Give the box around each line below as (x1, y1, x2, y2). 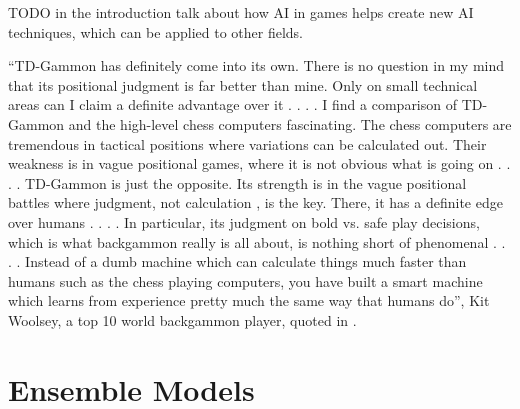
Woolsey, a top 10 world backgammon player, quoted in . (8, 309, 357, 330)
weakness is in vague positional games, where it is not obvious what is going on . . (8, 153, 511, 174)
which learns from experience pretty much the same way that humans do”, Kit (8, 290, 490, 311)
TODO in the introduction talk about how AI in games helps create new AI (8, 2, 474, 22)
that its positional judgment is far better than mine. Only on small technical (8, 74, 478, 95)
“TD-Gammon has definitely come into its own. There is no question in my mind (8, 55, 505, 76)
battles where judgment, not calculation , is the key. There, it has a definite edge (8, 192, 503, 213)
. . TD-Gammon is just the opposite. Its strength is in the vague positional (8, 172, 467, 193)
